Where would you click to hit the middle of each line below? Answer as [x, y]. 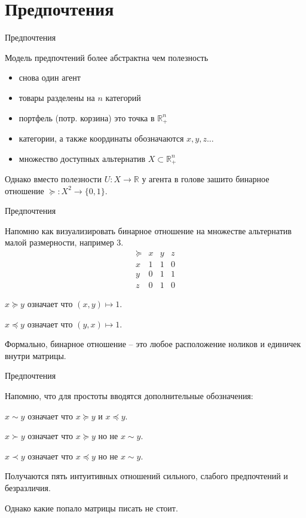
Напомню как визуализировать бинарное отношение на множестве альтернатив [148, 230]
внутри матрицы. [36, 355]
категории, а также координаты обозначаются [101, 138]
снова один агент [50, 77]
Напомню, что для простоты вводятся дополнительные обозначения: [129, 396]
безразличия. [28, 488]
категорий [123, 97]
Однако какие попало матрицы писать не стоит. [91, 508]
